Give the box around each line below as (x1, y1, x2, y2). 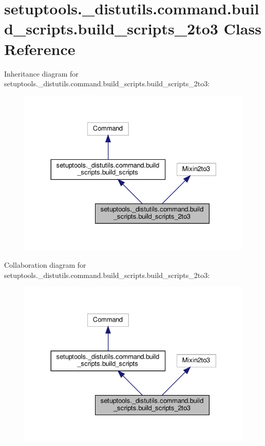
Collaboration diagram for (4, 259, 86, 270)
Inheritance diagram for (4, 68, 79, 79)
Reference (4, 38, 75, 59)
